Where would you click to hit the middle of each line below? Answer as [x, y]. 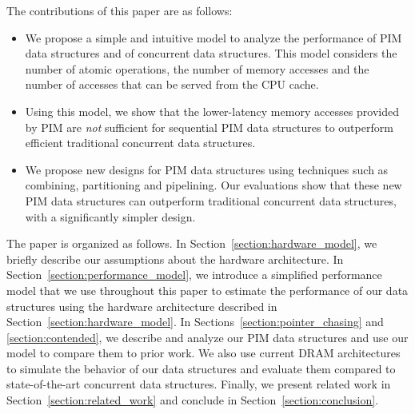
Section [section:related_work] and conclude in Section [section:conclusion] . [193, 400]
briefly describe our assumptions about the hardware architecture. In [175, 259]
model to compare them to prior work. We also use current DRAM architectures [204, 353]
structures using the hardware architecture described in [142, 306]
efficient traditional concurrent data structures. [140, 143]
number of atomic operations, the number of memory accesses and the [197, 68]
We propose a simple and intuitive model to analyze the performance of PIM [213, 37]
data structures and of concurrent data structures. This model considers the [211, 53]
